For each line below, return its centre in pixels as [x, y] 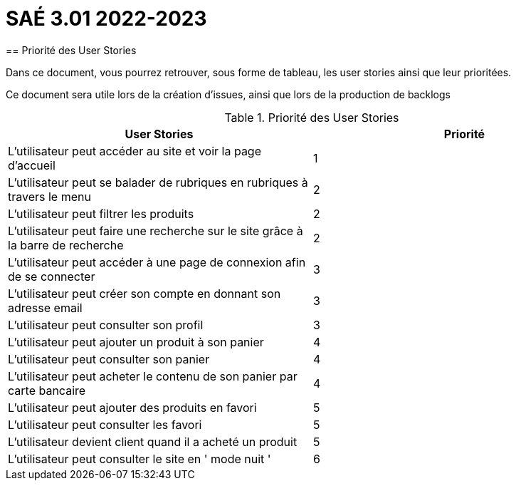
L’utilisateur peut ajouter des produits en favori [132, 407]
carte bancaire [47, 390]
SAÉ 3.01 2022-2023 [106, 19]
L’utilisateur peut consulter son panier [109, 359]
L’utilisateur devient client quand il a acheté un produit [153, 441]
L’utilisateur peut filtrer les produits [101, 213]
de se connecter [52, 276]
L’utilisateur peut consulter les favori [105, 424]
